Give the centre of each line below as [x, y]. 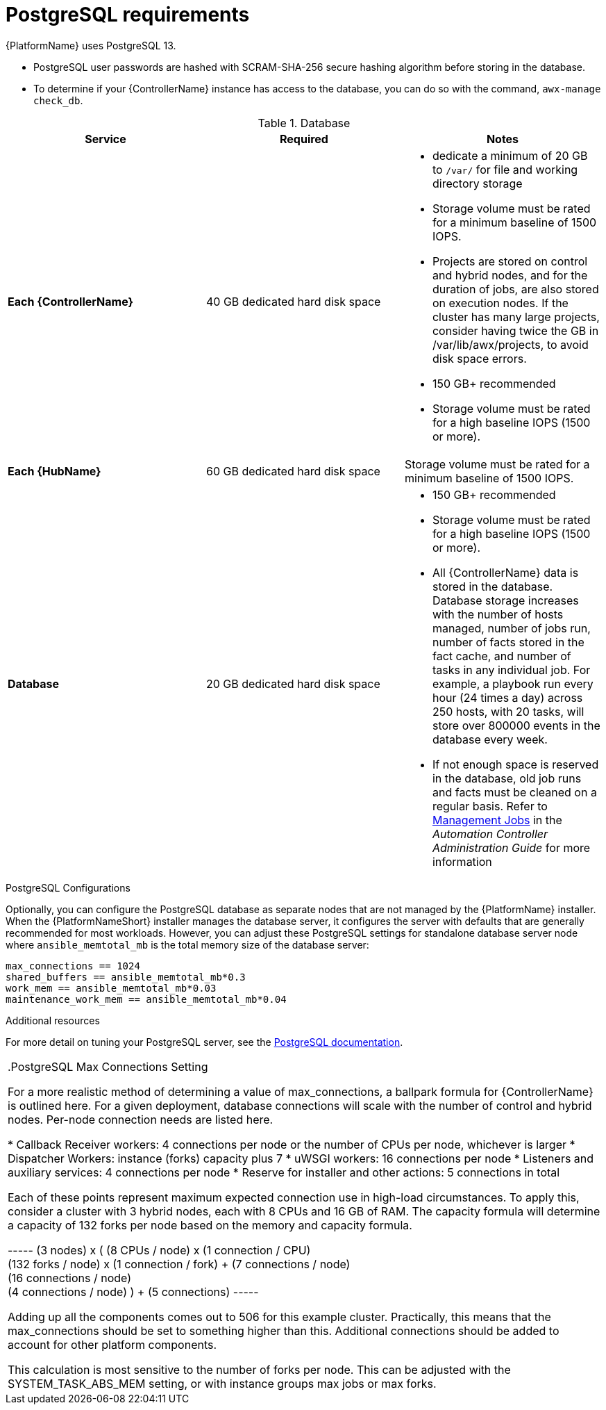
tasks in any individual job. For [511, 670]
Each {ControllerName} [70, 301]
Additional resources [53, 1020]
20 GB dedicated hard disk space [293, 683]
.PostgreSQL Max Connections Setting [108, 1066]
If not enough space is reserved [515, 764]
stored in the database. [493, 586]
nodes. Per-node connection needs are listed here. [141, 1119]
